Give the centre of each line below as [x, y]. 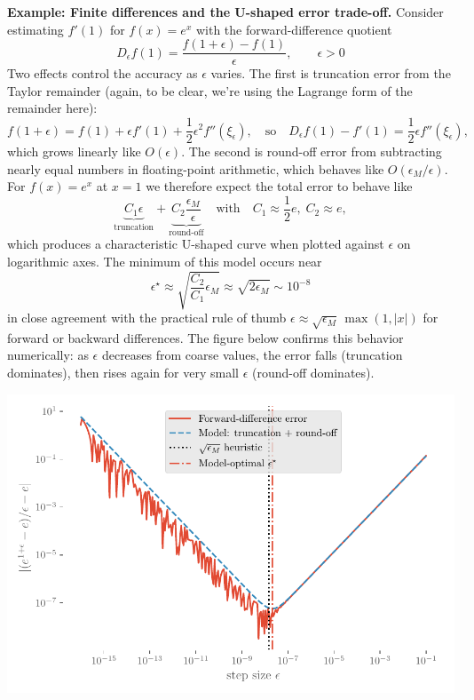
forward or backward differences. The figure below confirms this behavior [205, 337]
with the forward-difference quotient [294, 29]
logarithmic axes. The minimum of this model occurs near [165, 261]
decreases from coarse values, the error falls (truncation [252, 355]
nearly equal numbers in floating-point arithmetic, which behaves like [196, 168]
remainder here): [52, 108]
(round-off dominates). [313, 373]
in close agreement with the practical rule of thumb [147, 318]
